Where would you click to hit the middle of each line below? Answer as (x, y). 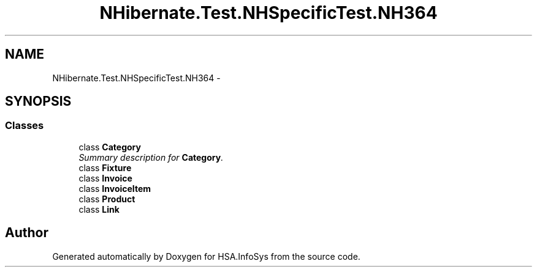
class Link (99, 209)
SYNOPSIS (38, 101)
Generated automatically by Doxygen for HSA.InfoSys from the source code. (206, 256)
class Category (110, 147)
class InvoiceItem (115, 188)
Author (27, 233)
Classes (25, 126)
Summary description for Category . (151, 157)
